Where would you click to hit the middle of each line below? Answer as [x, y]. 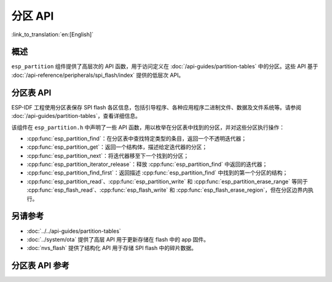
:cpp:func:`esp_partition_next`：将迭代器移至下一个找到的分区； [108, 155]
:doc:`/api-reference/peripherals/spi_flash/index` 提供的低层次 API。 [98, 75]
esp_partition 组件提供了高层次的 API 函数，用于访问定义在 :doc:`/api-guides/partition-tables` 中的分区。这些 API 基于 [165, 66]
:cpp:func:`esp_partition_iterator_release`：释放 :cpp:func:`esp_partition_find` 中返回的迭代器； [147, 164]
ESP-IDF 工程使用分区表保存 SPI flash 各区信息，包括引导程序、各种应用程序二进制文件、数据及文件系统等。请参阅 [156, 107]
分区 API [33, 16]
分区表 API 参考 [41, 266]
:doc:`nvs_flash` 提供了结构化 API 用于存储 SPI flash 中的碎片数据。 [112, 248]
